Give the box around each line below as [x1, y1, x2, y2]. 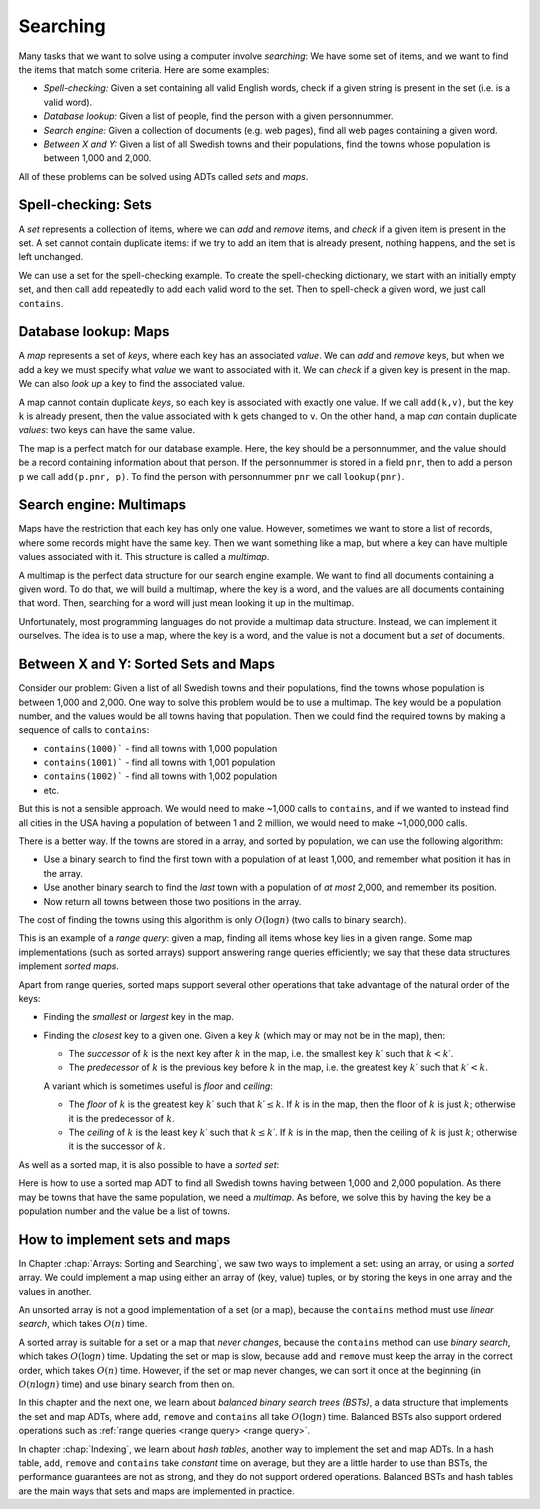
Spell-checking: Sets [18, 196, 152, 214]
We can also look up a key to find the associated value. [18, 378, 245, 390]
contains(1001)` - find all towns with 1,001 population [43, 756, 276, 769]
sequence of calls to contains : [18, 724, 150, 736]
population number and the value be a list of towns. [18, 1205, 230, 1217]
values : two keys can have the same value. [18, 424, 195, 436]
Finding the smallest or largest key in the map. [43, 1011, 235, 1023]
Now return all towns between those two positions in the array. [43, 895, 302, 907]
